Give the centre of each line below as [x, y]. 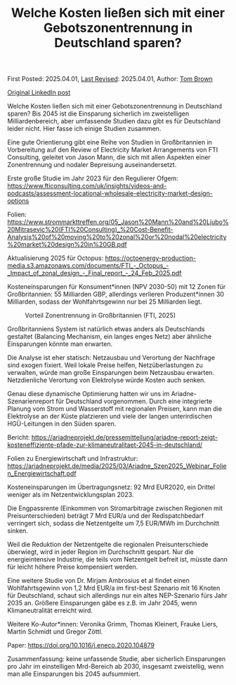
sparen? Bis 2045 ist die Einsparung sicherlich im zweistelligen [98, 113]
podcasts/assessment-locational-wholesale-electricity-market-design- [110, 193]
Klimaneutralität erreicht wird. [50, 610]
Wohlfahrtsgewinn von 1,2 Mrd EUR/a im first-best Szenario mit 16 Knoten [114, 588]
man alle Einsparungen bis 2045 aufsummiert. [74, 674]
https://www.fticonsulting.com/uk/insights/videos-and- [87, 186]
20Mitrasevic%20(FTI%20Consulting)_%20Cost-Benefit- [90, 230]
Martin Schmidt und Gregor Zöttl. [55, 631]
